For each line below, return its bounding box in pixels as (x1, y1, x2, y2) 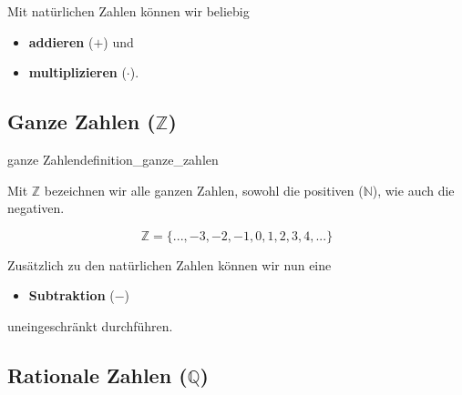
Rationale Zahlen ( (7, 360, 188, 389)
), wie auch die (372, 180, 455, 199)
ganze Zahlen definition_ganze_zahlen (7, 149, 219, 168)
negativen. (7, 198, 65, 218)
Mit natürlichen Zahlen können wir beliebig (7, 2, 250, 20)
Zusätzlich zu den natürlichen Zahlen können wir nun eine (7, 255, 332, 274)
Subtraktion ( (28, 286, 115, 305)
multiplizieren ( (28, 63, 127, 82)
